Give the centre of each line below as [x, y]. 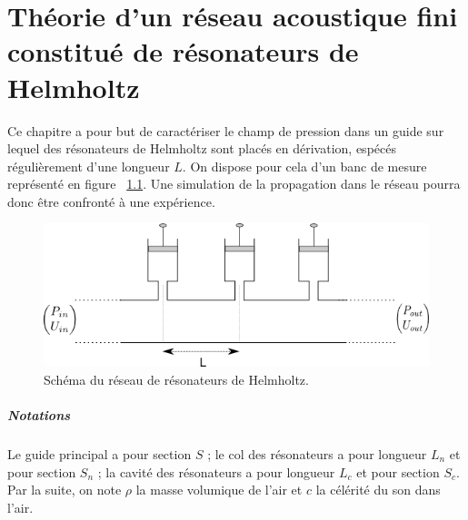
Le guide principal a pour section [100, 454]
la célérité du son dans [378, 490]
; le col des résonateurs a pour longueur [317, 454]
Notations [39, 415]
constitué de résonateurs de [183, 51]
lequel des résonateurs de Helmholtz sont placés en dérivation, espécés [202, 148]
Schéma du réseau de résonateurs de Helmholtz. [176, 379]
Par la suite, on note [65, 490]
